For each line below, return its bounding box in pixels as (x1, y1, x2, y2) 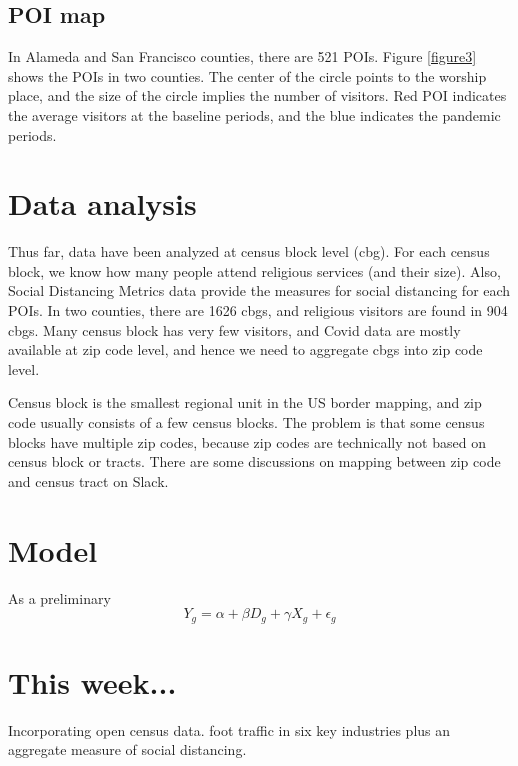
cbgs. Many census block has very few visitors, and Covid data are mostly (8, 319, 461, 340)
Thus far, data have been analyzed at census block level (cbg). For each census (8, 241, 490, 262)
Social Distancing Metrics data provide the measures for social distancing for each (8, 280, 511, 301)
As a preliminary (8, 587, 111, 608)
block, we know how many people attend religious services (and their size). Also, (8, 260, 501, 281)
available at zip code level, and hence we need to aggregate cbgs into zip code (8, 339, 483, 360)
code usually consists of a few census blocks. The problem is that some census (8, 412, 485, 433)
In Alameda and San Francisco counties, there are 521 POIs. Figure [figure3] (8, 46, 477, 67)
